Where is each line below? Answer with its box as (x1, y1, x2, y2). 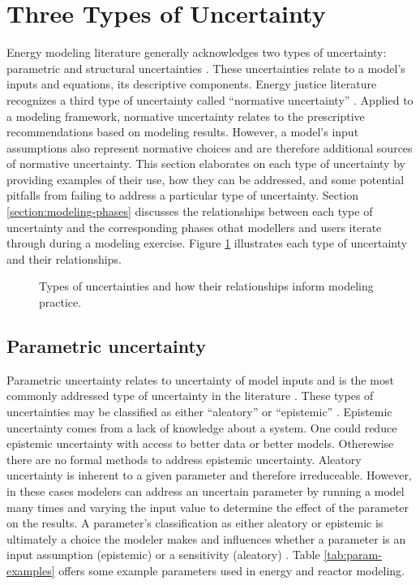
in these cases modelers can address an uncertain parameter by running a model (6, 482, 405, 499)
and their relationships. (6, 250, 122, 267)
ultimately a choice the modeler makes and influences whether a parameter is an (6, 530, 406, 547)
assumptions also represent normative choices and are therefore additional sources (6, 139, 413, 156)
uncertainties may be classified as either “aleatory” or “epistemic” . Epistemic (6, 403, 392, 420)
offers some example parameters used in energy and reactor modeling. (58, 561, 405, 579)
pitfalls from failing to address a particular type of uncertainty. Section (6, 187, 359, 204)
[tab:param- (324, 546, 382, 563)
